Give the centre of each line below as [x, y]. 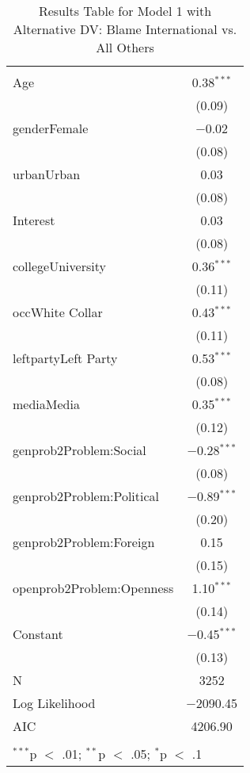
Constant [38, 634]
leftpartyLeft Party [65, 358]
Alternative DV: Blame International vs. [125, 29]
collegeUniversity [59, 266]
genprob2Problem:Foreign [84, 542]
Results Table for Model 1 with [125, 11]
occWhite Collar [58, 312]
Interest [34, 220]
